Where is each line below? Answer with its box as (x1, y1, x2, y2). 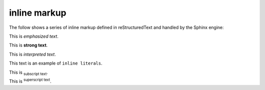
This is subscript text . (9, 69, 48, 76)
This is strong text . (9, 42, 48, 48)
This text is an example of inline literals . (9, 60, 103, 66)
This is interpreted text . (9, 51, 56, 57)
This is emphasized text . (9, 33, 59, 39)
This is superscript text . (9, 77, 52, 84)
